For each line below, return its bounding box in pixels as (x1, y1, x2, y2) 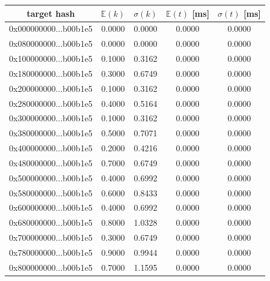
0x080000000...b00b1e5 (9, 37, 93, 50)
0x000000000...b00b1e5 (9, 22, 93, 35)
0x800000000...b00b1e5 (9, 261, 93, 273)
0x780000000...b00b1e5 (9, 246, 93, 258)
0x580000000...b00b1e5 (9, 186, 93, 199)
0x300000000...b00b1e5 (9, 112, 93, 124)
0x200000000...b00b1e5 (9, 82, 93, 94)
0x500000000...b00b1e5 (9, 171, 93, 184)
